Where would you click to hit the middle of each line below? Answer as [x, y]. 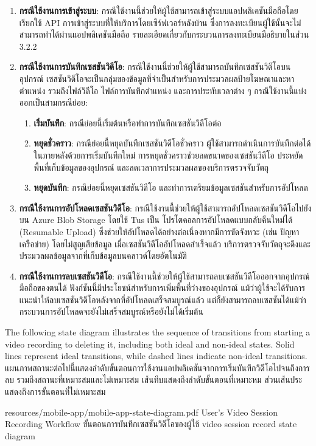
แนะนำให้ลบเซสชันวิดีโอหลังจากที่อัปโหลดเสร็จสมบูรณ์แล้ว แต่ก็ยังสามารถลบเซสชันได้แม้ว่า [163, 299]
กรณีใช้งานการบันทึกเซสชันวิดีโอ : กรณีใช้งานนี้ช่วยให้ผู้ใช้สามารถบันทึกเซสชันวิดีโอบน [155, 67]
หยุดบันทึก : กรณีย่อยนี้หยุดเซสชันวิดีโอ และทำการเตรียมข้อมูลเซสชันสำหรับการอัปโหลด [171, 187]
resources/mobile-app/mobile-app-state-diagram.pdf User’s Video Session [141, 412]
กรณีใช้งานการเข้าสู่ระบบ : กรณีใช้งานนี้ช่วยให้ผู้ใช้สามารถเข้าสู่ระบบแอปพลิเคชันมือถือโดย [159, 10]
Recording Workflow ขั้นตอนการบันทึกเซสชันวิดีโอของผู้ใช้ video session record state [151, 424]
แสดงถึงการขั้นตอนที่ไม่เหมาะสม [55, 392]
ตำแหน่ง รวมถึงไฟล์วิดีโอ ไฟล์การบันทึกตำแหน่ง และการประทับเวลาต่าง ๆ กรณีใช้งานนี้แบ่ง [163, 90]
